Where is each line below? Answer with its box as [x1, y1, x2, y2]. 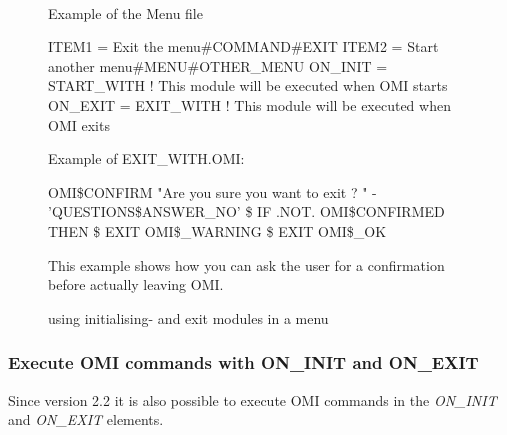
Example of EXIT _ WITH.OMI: [48, 148, 245, 169]
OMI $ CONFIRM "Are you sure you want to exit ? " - [48, 181, 377, 202]
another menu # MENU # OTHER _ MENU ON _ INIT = [48, 55, 388, 76]
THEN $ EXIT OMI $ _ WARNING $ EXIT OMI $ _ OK [48, 220, 387, 241]
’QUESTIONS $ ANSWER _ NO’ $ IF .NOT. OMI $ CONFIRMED [48, 201, 445, 222]
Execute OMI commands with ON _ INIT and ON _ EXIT [8, 350, 479, 375]
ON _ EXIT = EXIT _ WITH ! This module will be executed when [48, 94, 451, 115]
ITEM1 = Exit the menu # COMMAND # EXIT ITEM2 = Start [48, 36, 439, 57]
